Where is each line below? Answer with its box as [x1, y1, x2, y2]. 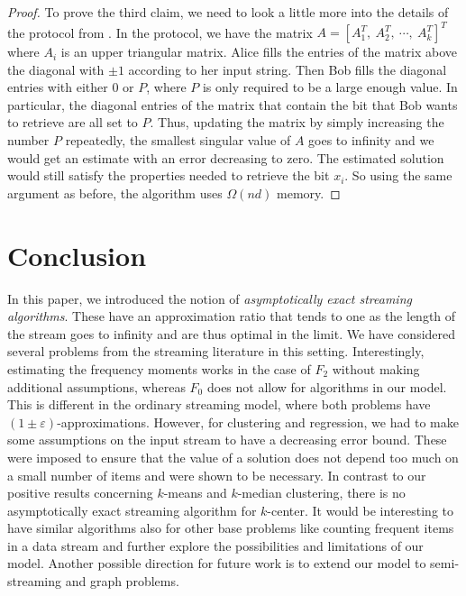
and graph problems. [65, 572, 179, 591]
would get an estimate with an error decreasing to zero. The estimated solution [7, 148, 444, 167]
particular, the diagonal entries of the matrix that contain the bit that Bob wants [7, 95, 458, 114]
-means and [163, 483, 227, 502]
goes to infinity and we [308, 131, 434, 150]
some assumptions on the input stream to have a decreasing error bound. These [7, 430, 447, 449]
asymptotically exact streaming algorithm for [7, 500, 257, 519]
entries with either [7, 78, 108, 96]
